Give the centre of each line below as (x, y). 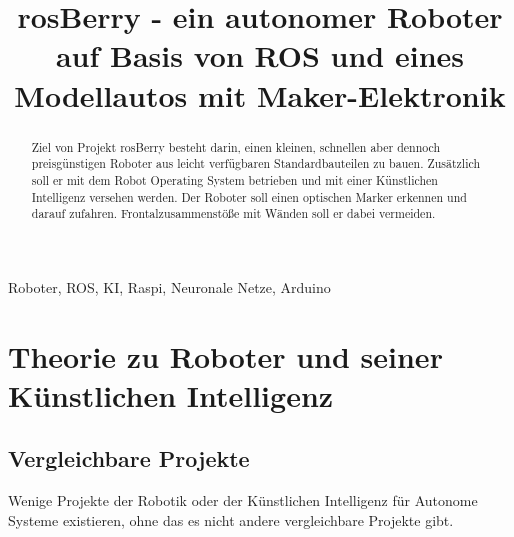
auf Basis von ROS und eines (260, 55)
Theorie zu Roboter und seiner (225, 355)
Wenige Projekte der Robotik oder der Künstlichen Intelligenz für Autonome (243, 500)
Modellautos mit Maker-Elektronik (260, 94)
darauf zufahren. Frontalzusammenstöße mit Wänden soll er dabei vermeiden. (233, 213)
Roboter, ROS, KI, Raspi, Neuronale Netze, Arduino (169, 286)
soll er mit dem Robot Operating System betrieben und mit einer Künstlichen (234, 179)
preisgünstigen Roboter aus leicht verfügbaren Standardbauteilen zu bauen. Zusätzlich (255, 163)
